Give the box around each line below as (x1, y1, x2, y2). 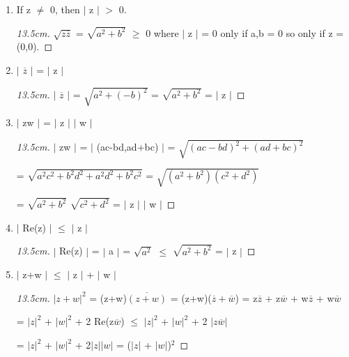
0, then (50, 2, 80, 16)
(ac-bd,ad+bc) (96, 139, 159, 154)
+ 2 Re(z (75, 314, 114, 328)
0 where (146, 25, 179, 40)
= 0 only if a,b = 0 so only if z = (201, 25, 344, 40)
